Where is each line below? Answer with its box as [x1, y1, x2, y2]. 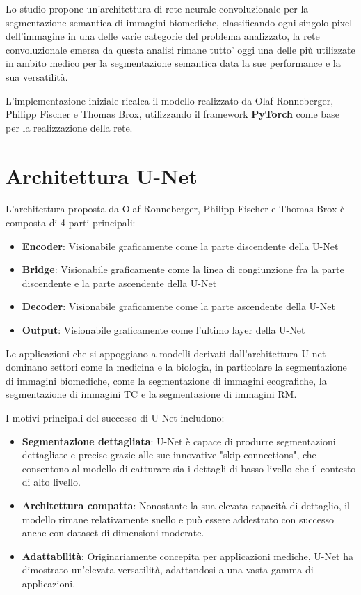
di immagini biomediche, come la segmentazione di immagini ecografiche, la [6, 373, 327, 387]
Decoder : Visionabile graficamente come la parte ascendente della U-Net [22, 299, 335, 314]
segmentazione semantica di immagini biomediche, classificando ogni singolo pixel [6, 15, 353, 29]
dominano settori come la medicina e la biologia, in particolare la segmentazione [6, 360, 347, 374]
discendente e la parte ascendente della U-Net [22, 275, 217, 290]
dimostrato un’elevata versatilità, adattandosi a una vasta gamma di [22, 562, 314, 577]
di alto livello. [22, 474, 81, 489]
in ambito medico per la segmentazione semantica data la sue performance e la [6, 56, 341, 70]
